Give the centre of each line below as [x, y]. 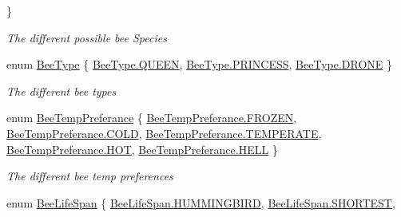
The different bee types [62, 91]
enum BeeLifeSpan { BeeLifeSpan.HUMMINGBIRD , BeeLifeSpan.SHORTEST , [201, 202]
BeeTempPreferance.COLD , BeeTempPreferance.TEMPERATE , [164, 133]
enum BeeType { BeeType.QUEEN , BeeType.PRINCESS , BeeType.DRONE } [200, 64]
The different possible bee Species [87, 37]
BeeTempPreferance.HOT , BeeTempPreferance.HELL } [142, 149]
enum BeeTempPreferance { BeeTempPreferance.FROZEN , [152, 118]
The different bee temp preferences [90, 176]
